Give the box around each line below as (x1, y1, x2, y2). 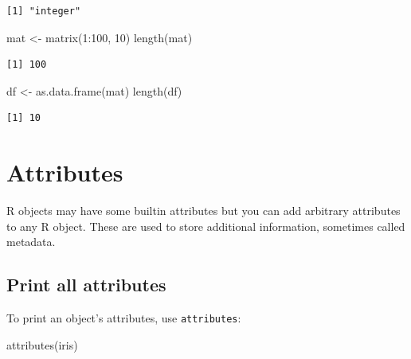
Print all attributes (6, 272, 166, 297)
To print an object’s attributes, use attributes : (6, 310, 241, 326)
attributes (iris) (6, 336, 78, 353)
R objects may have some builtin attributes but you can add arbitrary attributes (6, 202, 401, 219)
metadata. (6, 233, 56, 250)
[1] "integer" (6, 6, 81, 17)
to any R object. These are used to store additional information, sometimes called (6, 217, 405, 234)
